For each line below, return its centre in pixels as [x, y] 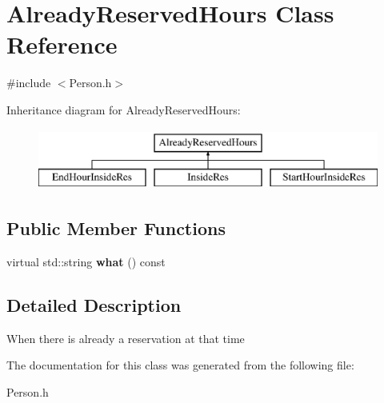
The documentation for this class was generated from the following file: [180, 365]
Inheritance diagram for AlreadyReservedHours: [124, 109]
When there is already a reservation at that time [126, 338]
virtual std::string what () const [86, 261]
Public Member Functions [116, 228]
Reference [62, 44]
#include [29, 83]
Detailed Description [94, 304]
